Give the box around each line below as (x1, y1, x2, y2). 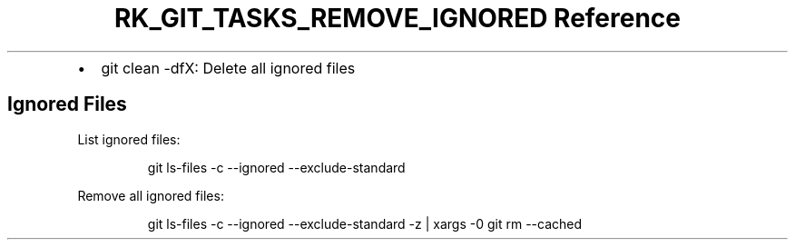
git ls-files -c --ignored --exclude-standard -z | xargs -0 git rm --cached (147, 215, 583, 232)
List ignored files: (77, 131, 181, 147)
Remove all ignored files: (77, 187, 224, 203)
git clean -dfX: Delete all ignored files (101, 58, 356, 77)
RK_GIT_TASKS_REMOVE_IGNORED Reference (113, 3, 682, 34)
